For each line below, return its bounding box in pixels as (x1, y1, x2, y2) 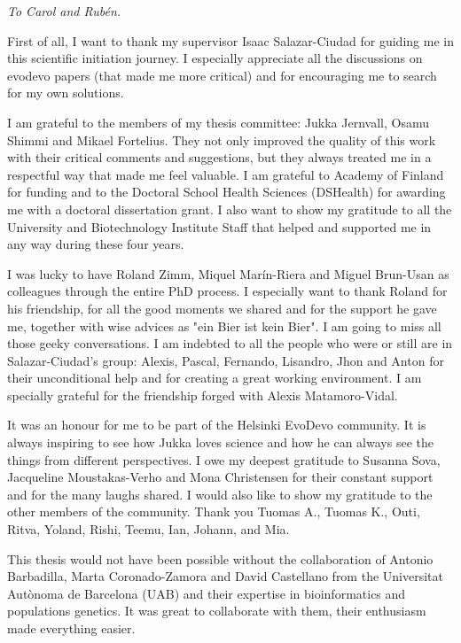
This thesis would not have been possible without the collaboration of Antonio (7, 549, 434, 568)
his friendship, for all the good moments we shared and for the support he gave (7, 298, 437, 317)
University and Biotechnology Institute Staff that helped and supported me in (7, 217, 432, 236)
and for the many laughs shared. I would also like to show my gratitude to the (7, 484, 433, 503)
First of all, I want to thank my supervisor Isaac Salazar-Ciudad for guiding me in (7, 31, 454, 50)
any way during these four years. (7, 235, 184, 253)
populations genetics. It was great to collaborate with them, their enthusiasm (7, 601, 426, 620)
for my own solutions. (7, 83, 124, 102)
